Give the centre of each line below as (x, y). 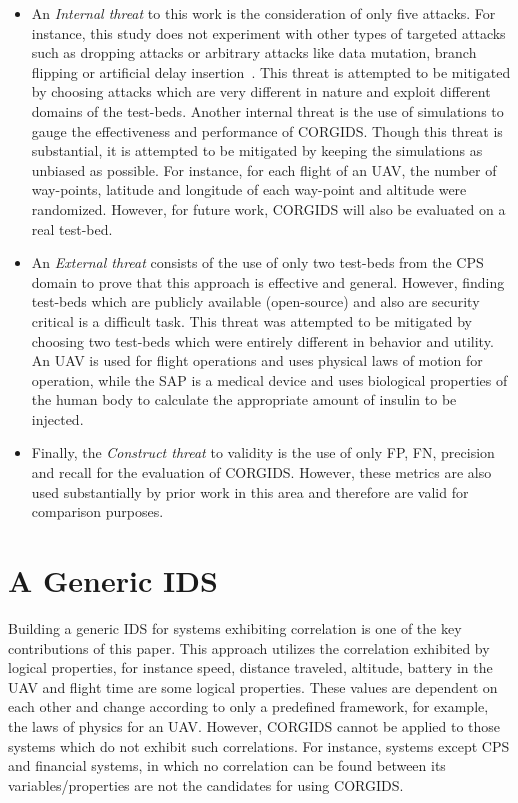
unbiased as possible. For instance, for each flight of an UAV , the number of (264, 169)
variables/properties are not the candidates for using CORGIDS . (206, 784)
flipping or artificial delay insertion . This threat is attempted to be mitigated (271, 71)
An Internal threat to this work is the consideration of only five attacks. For (263, 13)
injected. (57, 418)
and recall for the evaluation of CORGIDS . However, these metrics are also (261, 472)
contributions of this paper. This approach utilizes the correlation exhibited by (249, 647)
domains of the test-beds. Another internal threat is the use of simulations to (267, 110)
